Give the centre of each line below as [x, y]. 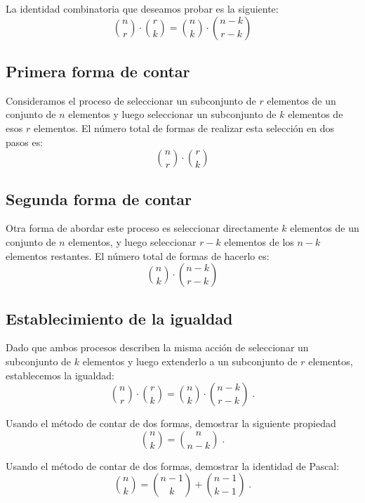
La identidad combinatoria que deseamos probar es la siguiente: [142, 8]
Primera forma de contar [98, 71]
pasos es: [25, 142]
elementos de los [259, 241]
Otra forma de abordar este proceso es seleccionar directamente [142, 228]
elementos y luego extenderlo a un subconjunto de [190, 361]
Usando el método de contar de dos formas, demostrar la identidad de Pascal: [173, 465]
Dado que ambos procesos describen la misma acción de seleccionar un [157, 347]
